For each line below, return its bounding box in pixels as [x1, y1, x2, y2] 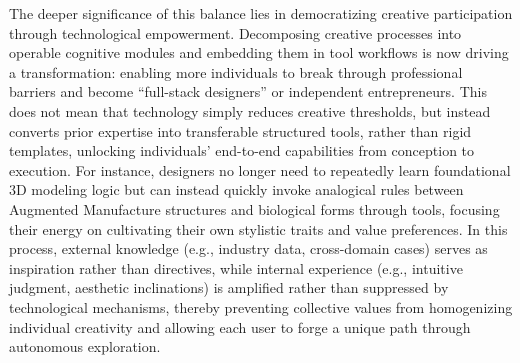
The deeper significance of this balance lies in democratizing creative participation [9, 3, 513, 23]
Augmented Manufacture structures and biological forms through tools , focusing [9, 198, 500, 219]
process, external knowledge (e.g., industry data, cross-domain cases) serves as [9, 238, 488, 259]
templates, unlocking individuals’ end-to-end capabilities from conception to [9, 140, 475, 161]
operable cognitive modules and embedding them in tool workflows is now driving [9, 42, 509, 63]
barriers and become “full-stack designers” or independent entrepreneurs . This [9, 81, 487, 102]
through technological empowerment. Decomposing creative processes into [9, 22, 462, 43]
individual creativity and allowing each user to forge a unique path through [9, 316, 471, 337]
